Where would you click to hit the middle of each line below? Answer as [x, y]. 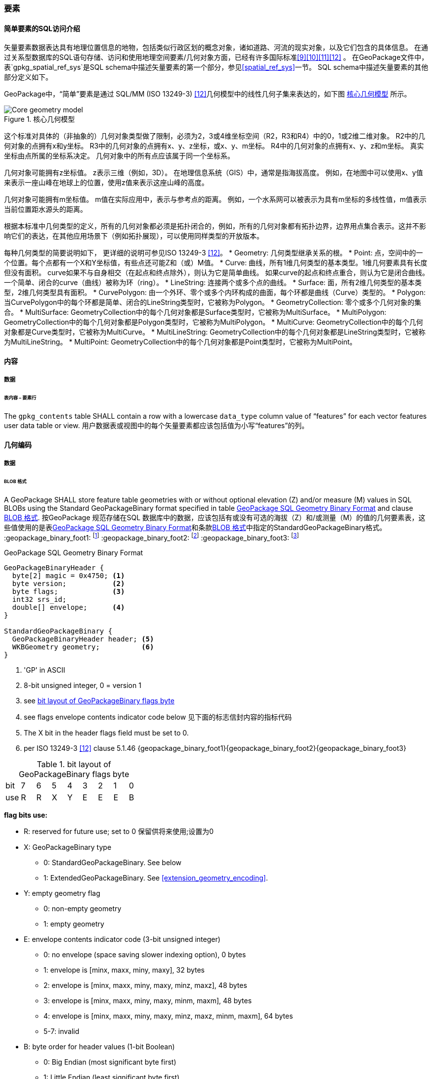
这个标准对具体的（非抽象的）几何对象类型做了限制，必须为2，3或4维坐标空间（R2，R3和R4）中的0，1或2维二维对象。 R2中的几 [215, 136]
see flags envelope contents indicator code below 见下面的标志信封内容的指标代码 [158, 717]
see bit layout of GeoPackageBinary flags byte [99, 701]
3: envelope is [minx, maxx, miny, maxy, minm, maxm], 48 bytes [148, 1001]
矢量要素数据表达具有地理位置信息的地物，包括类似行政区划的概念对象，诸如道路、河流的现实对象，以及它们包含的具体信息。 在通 [216, 48]
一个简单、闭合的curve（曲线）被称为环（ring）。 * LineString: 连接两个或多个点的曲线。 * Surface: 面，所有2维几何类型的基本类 [213, 283]
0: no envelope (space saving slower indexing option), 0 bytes [145, 955]
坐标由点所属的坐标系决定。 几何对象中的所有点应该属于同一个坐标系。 [119, 156]
